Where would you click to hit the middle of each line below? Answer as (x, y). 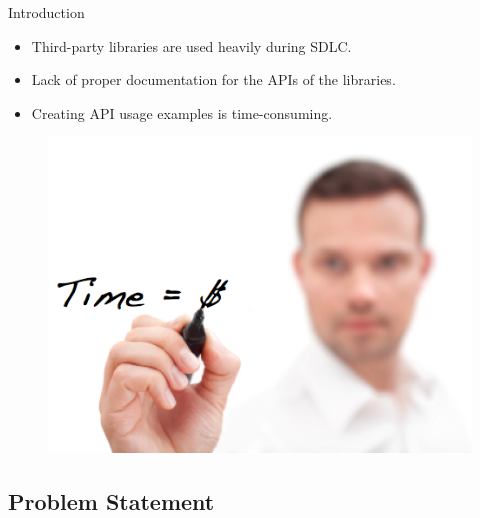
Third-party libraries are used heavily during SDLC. (191, 45)
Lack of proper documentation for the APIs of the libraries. (213, 79)
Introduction (46, 12)
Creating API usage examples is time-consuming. (182, 112)
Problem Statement (111, 500)
